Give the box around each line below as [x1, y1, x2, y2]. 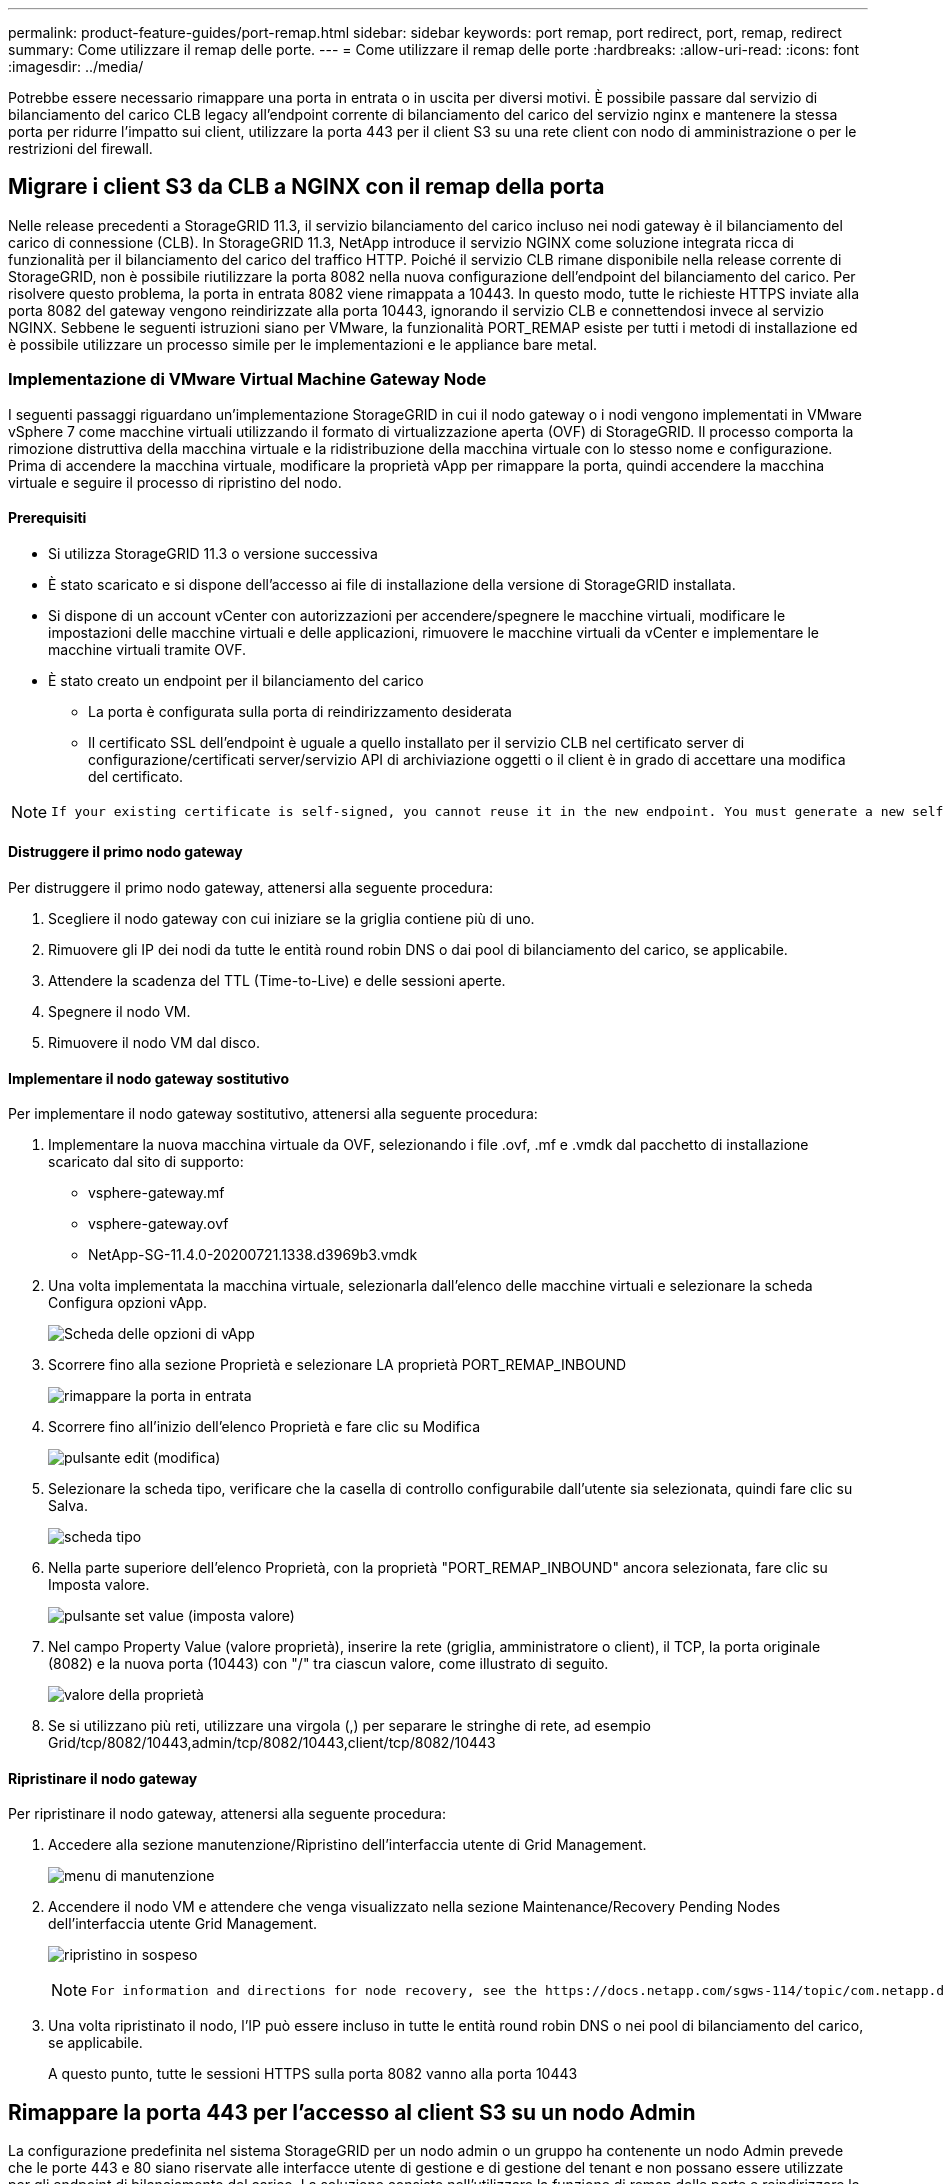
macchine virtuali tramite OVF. [48, 640, 246, 658]
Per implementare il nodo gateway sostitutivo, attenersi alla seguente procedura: [8, 1105, 538, 1123]
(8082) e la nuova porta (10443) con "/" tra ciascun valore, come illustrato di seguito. [48, 1655, 609, 1673]
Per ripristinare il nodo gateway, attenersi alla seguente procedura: [8, 1805, 446, 1823]
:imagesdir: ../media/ [8, 58, 144, 75]
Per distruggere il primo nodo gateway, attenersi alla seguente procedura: [8, 879, 494, 897]
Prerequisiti [8, 509, 87, 527]
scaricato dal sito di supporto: [48, 1153, 244, 1171]
